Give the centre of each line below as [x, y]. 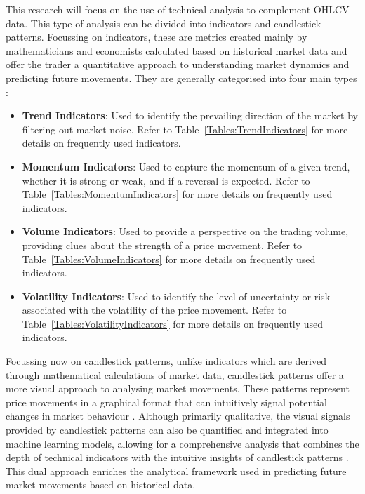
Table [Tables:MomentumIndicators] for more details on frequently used [177, 194]
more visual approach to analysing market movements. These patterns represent [178, 388]
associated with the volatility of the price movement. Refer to [154, 310]
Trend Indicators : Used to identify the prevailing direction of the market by [190, 115]
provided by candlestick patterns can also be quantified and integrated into [167, 430]
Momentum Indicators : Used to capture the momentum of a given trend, [186, 166]
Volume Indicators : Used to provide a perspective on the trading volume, [185, 231]
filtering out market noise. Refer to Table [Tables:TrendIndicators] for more [185, 129]
